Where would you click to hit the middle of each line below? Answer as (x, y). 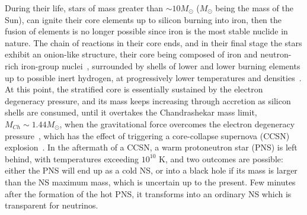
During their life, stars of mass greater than (84, 8)
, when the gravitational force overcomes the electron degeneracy (177, 123)
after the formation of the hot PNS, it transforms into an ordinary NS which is (148, 193)
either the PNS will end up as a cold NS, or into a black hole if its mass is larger (151, 170)
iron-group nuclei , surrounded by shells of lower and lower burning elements (161, 65)
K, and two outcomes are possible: (221, 158)
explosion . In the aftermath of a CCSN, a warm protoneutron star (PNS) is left (151, 147)
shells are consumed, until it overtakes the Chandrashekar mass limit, (131, 112)
